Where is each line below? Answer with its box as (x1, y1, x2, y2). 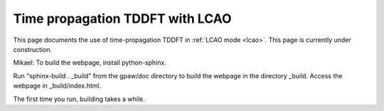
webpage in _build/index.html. (13, 82, 102, 90)
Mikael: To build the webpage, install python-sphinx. (13, 58, 166, 67)
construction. (13, 45, 53, 53)
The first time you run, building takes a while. (13, 95, 145, 103)
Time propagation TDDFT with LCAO (13, 11, 232, 26)
